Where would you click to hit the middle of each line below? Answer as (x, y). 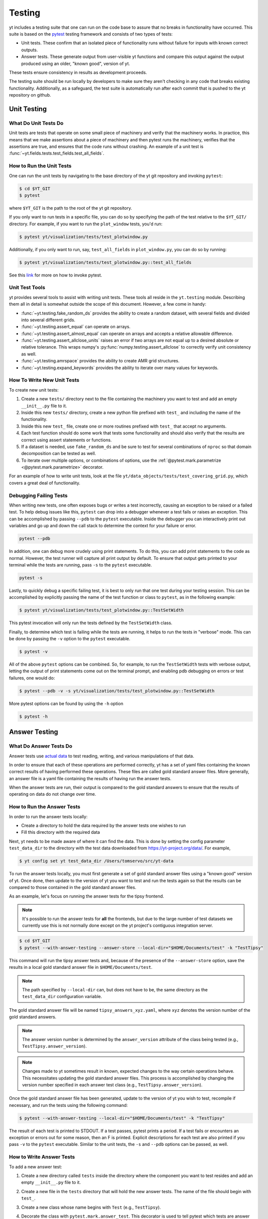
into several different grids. (48, 320)
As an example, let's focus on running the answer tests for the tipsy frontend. (86, 896)
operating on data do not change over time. (53, 794)
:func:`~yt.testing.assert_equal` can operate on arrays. (76, 327)
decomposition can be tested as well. (59, 453)
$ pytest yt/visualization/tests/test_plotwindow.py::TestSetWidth (102, 610)
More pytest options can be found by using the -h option (66, 703)
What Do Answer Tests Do (41, 746)
